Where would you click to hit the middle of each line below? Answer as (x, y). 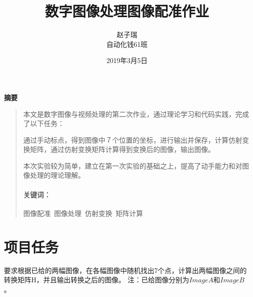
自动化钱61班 (127, 44)
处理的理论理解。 (57, 175)
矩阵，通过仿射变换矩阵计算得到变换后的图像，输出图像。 (122, 149)
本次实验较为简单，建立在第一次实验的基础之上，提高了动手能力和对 (133, 165)
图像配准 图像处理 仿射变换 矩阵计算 (83, 213)
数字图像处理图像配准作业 (127, 11)
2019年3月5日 (127, 60)
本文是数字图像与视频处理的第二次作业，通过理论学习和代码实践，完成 (136, 114)
